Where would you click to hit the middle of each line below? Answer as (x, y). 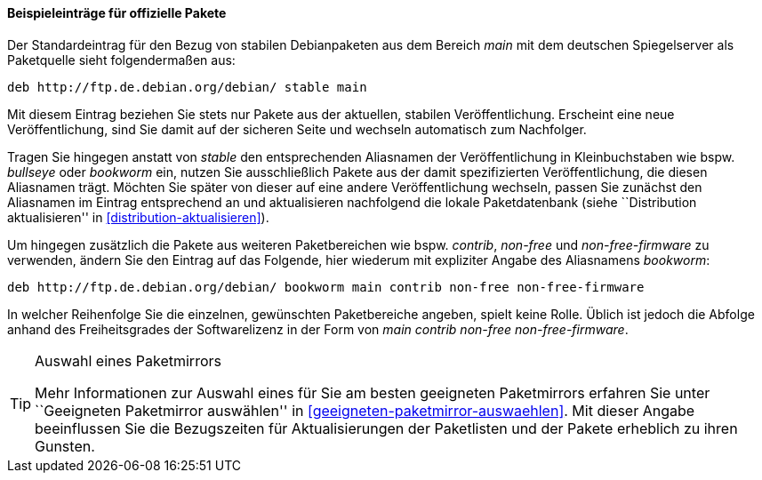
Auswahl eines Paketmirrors (128, 360)
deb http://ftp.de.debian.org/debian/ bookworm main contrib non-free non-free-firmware (326, 287)
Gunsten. (65, 446)
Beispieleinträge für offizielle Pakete (117, 13)
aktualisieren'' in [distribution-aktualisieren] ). (138, 217)
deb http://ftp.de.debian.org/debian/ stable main (187, 87)
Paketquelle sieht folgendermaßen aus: (121, 60)
